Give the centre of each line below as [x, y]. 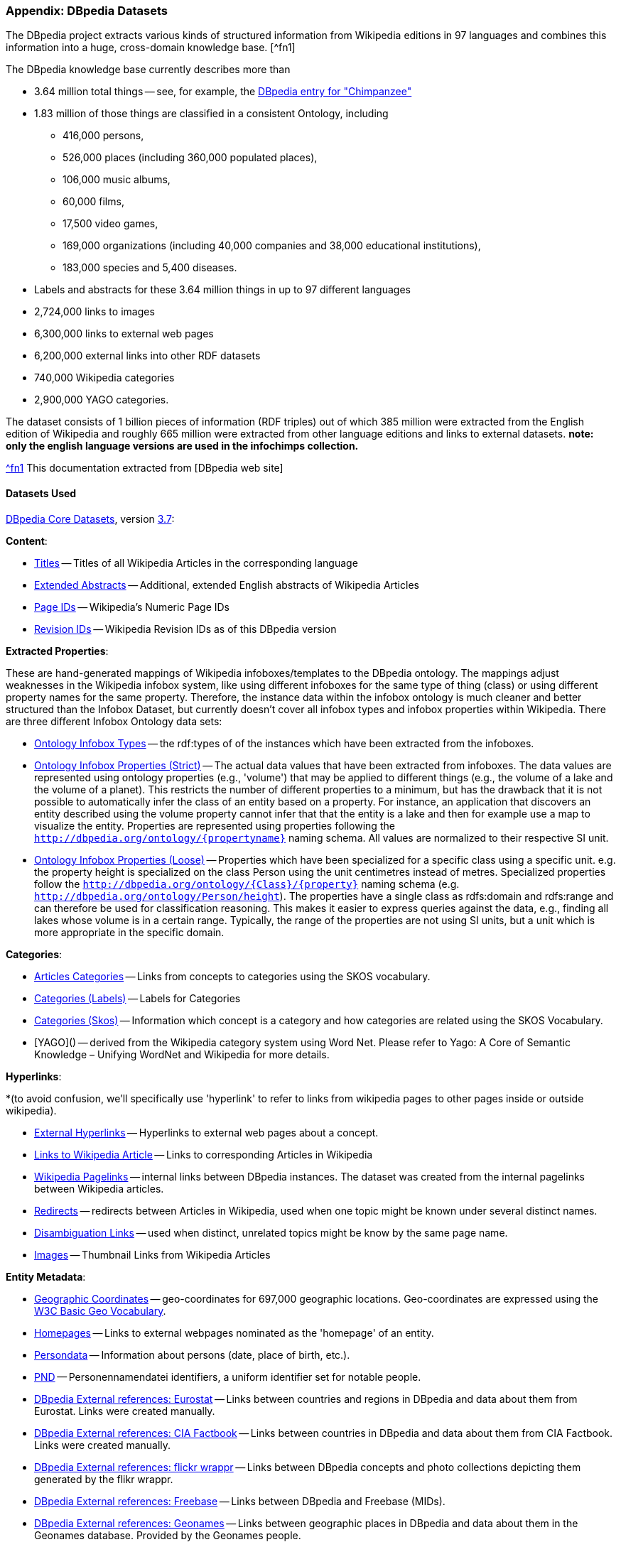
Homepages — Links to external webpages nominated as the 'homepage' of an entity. [234, 1332]
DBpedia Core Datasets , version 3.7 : [90, 519]
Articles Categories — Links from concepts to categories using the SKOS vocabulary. [232, 976]
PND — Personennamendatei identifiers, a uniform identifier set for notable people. [228, 1377]
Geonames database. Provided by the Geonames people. [168, 1535]
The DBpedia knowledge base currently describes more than [148, 70]
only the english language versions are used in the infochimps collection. [182, 446]
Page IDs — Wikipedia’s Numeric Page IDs [132, 607]
